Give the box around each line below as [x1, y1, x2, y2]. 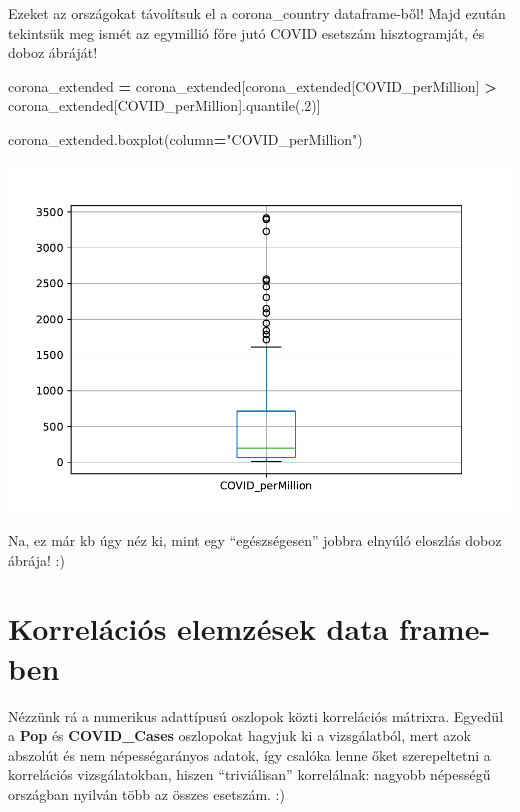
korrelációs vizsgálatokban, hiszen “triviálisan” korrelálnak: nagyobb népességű [8, 764, 491, 785]
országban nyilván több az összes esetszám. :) [8, 783, 285, 804]
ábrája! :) [8, 549, 65, 570]
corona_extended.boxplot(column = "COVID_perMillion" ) [8, 128, 363, 149]
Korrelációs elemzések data [8, 608, 389, 649]
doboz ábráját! [8, 42, 98, 63]
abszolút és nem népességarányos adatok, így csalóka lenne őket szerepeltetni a [8, 744, 491, 765]
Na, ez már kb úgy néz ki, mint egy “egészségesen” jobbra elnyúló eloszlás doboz [8, 530, 502, 551]
